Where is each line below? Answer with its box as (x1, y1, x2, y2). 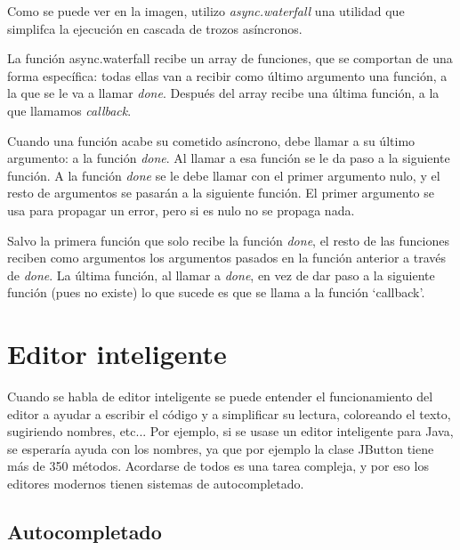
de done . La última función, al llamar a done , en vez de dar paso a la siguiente (7, 265, 435, 284)
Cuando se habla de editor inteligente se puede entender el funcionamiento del (7, 387, 433, 406)
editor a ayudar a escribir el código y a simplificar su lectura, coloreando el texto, (7, 404, 451, 423)
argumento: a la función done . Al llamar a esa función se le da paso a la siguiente (7, 149, 450, 167)
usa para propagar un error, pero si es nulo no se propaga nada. (7, 200, 355, 219)
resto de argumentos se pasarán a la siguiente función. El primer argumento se (7, 183, 434, 202)
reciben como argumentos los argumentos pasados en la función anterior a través (7, 248, 446, 267)
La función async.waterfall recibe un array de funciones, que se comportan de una (7, 49, 453, 68)
